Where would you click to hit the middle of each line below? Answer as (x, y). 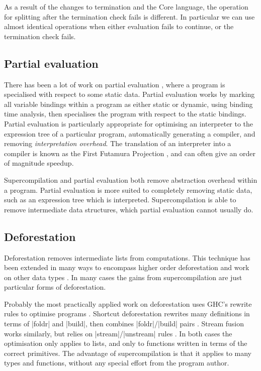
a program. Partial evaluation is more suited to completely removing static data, (128, 190)
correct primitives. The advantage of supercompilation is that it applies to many (128, 353)
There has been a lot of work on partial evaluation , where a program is (115, 84)
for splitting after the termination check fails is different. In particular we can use (129, 16)
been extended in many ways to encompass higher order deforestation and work (127, 267)
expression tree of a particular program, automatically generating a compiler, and (130, 133)
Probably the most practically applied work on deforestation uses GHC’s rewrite (128, 303)
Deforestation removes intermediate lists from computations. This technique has (127, 257)
